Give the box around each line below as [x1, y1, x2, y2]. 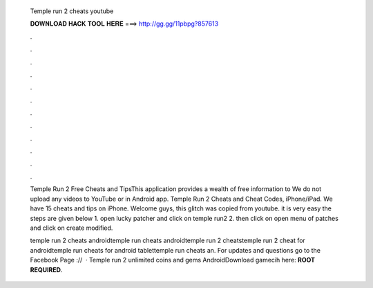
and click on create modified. [30, 224, 113, 232]
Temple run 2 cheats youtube [30, 7, 114, 15]
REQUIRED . [30, 265, 63, 273]
